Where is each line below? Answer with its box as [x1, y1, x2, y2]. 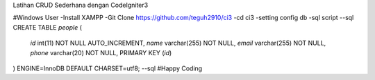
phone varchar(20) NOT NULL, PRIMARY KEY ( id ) [30, 48, 172, 57]
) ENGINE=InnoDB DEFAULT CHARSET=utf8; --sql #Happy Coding [12, 64, 203, 72]
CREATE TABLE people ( [12, 23, 83, 31]
